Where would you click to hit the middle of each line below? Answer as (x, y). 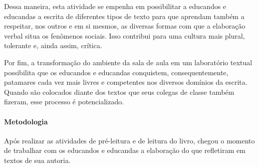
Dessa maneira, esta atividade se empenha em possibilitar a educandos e (115, 6)
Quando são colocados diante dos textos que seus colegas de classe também (119, 92)
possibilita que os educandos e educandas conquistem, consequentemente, (116, 72)
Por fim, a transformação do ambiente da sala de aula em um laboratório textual (128, 62)
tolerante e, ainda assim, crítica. (53, 45)
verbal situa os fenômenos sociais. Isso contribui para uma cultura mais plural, (124, 35)
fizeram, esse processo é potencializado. (64, 102)
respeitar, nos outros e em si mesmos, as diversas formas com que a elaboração (125, 26)
